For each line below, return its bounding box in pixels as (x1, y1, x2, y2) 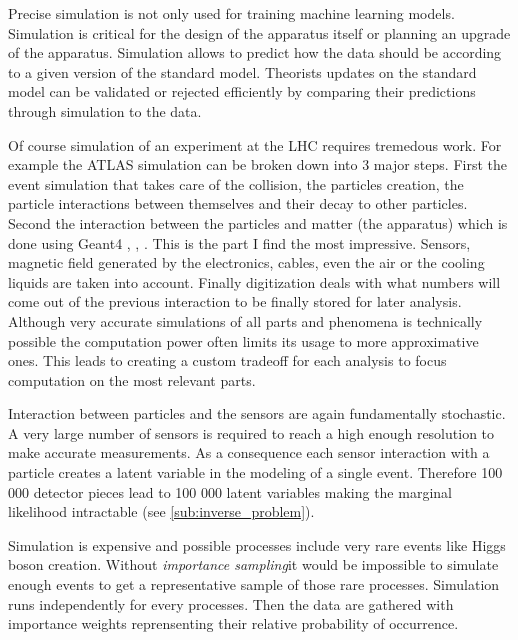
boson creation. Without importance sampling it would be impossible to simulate (8, 554, 499, 575)
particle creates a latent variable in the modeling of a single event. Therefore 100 (8, 462, 503, 483)
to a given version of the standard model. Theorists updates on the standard (8, 61, 477, 82)
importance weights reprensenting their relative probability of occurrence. (8, 613, 459, 634)
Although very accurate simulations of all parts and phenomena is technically (8, 310, 483, 331)
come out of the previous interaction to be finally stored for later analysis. (8, 291, 462, 312)
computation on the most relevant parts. (8, 369, 256, 390)
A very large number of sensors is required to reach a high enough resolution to (8, 422, 495, 443)
